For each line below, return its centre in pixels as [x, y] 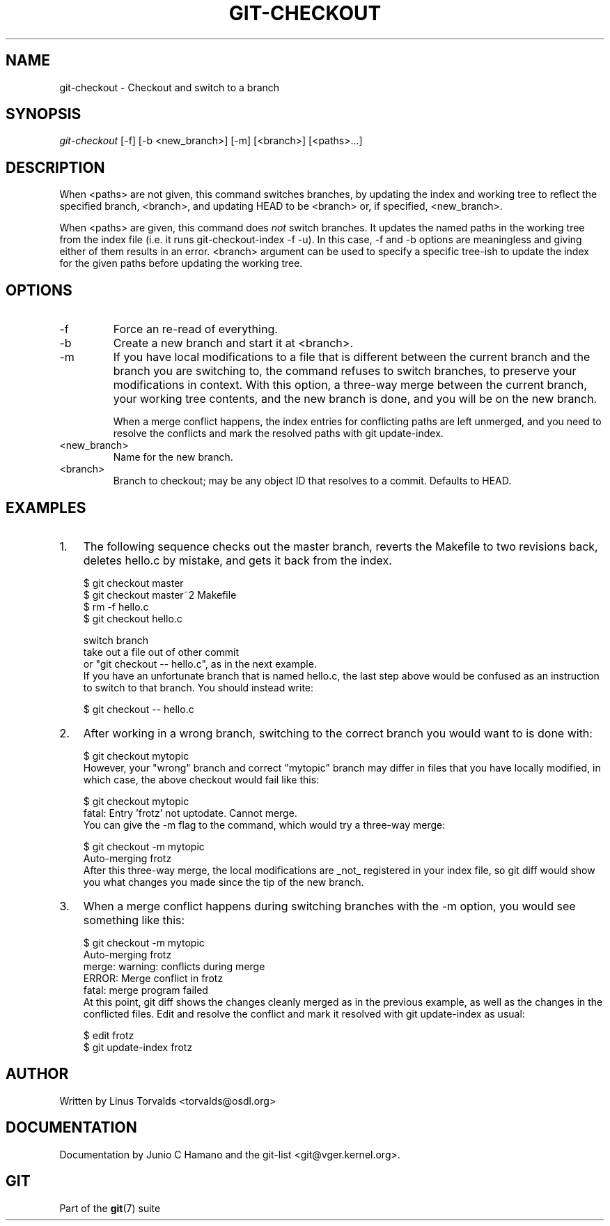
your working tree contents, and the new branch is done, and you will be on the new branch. [355, 399]
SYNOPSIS [44, 114]
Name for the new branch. [173, 457]
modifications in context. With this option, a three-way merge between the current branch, [350, 385]
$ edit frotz [109, 1035]
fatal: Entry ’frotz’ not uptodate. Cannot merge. [190, 813]
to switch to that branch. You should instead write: [198, 687]
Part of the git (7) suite [110, 1208]
